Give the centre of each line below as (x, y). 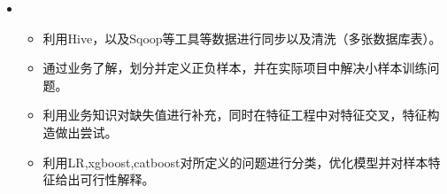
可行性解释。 (117, 179)
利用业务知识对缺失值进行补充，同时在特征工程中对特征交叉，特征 (235, 115)
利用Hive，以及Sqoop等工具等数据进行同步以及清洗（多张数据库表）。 (242, 38)
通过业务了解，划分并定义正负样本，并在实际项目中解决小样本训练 (235, 68)
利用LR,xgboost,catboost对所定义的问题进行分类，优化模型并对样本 (235, 162)
